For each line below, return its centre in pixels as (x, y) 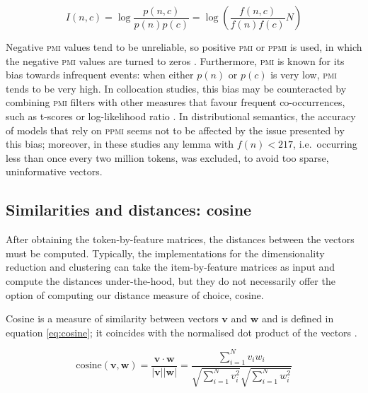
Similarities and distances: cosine (129, 210)
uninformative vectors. (54, 171)
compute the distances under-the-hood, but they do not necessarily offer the (171, 280)
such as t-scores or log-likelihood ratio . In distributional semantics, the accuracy (181, 116)
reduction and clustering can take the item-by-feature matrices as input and (171, 267)
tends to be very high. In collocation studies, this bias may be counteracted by (176, 88)
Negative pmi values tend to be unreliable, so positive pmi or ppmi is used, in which (184, 47)
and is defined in (298, 318)
